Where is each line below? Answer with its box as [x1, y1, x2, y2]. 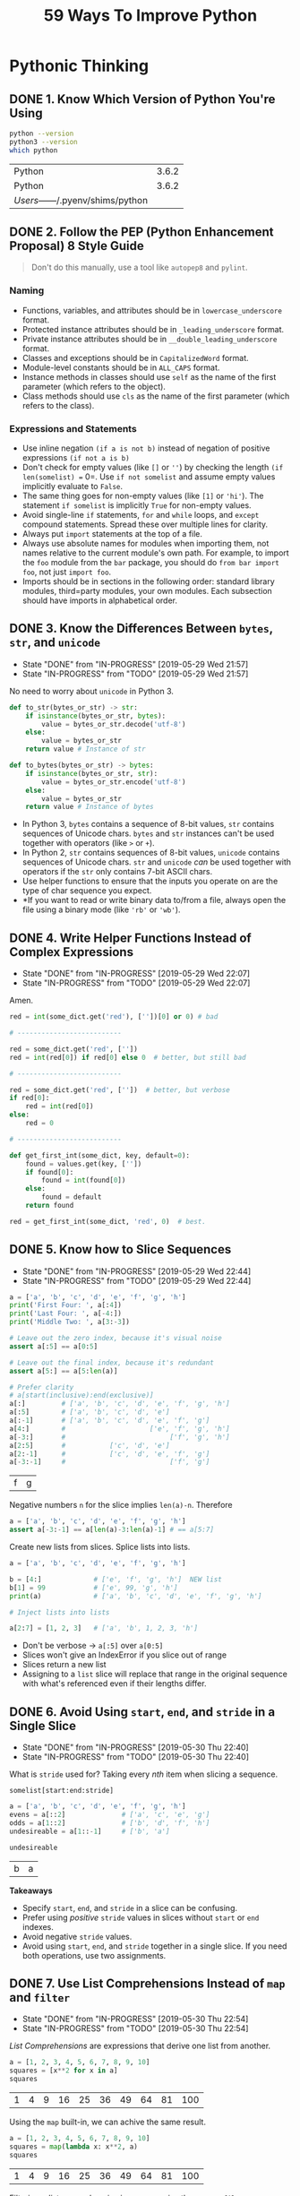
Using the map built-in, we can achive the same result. [9, 2116, 206, 2127]
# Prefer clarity [9, 1382, 74, 1391]
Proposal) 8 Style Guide [9, 238, 145, 254]
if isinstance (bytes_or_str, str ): [25, 769, 159, 778]
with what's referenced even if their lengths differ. [21, 1678, 207, 1689]
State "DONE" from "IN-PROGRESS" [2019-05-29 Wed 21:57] [21, 659, 249, 669]
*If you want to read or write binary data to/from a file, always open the [21, 895, 287, 906]
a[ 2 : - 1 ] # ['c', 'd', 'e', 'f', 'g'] [9, 1449, 210, 1459]
